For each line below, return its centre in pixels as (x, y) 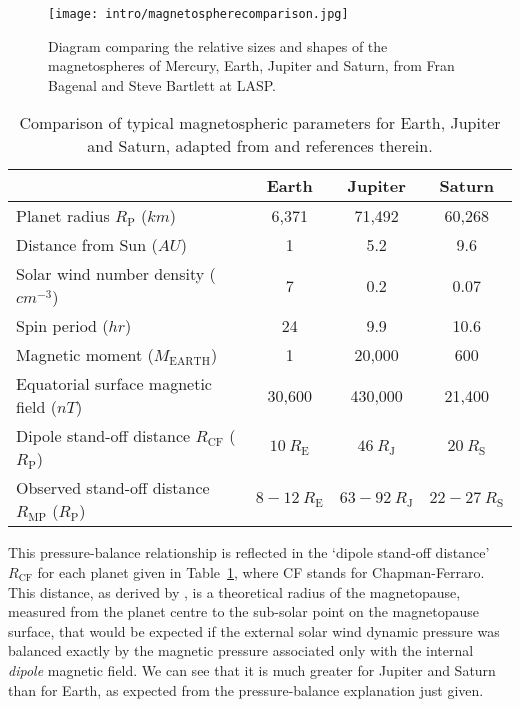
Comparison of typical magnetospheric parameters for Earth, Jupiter (260, 123)
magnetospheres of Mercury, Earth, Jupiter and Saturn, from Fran (251, 65)
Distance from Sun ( (87, 245)
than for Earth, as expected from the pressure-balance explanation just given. (246, 689)
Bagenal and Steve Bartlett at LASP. (162, 84)
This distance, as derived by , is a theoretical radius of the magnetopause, (234, 591)
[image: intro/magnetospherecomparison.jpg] (198, 14)
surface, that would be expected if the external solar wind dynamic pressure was (254, 630)
